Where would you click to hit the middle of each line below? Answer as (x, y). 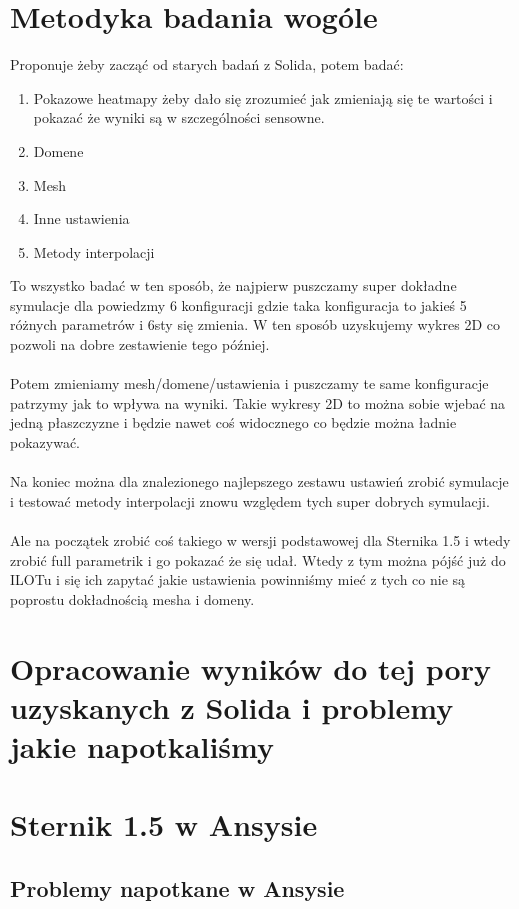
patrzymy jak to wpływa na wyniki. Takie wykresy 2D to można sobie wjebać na (258, 402)
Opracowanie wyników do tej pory (250, 667)
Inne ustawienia (81, 218)
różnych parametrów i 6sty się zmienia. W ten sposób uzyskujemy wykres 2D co (255, 324)
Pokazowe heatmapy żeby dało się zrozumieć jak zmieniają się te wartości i (263, 97)
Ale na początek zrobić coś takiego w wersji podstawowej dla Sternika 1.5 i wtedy (260, 540)
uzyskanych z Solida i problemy (232, 706)
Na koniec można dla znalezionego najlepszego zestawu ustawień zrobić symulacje (259, 481)
